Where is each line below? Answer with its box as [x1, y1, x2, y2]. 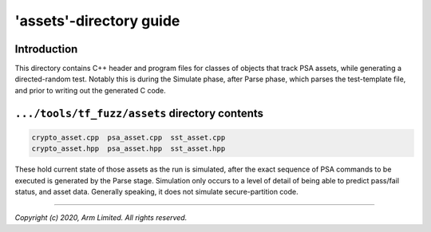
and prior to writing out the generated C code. [14, 85, 167, 95]
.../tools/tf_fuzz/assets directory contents [14, 106, 263, 120]
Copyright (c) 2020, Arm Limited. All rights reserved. [14, 213, 188, 222]
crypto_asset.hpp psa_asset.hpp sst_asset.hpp [31, 144, 226, 153]
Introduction [14, 42, 78, 56]
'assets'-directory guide [14, 12, 180, 29]
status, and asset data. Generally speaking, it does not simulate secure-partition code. [14, 187, 299, 196]
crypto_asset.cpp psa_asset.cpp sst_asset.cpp [31, 132, 226, 142]
